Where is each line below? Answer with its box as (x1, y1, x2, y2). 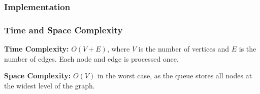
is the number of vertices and (138, 43, 230, 54)
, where (107, 43, 130, 54)
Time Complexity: (4, 43, 69, 54)
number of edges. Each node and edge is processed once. (4, 53, 179, 64)
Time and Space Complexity (4, 23, 123, 36)
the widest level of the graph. (4, 80, 95, 90)
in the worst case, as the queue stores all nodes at (97, 70, 252, 81)
